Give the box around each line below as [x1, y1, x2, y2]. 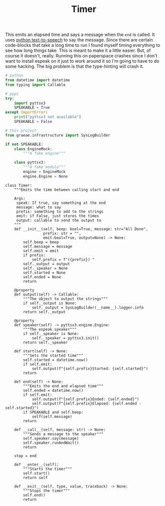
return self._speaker [23, 340, 68, 345]
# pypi [5, 91, 19, 96]
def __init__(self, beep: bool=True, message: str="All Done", [14, 226, 149, 231]
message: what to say [16, 204, 61, 210]
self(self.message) [31, 414, 72, 419]
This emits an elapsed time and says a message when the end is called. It [5, 31, 155, 38]
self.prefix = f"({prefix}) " [31, 257, 95, 262]
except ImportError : [5, 110, 48, 115]
